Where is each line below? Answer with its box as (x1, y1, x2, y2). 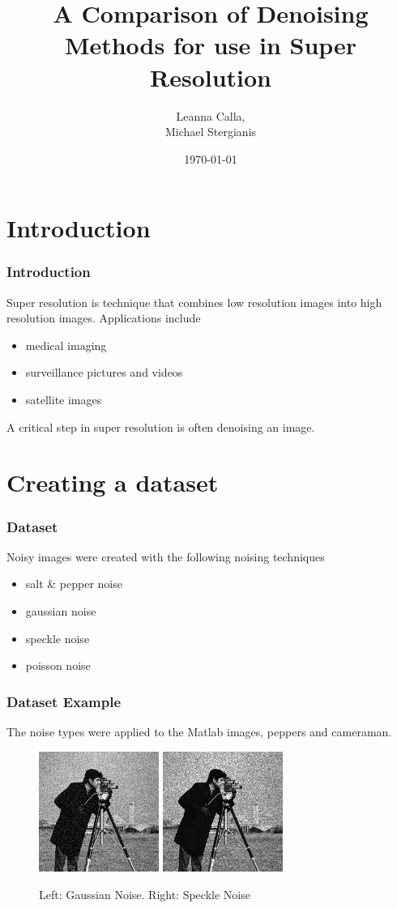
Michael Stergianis (164, 123, 257, 140)
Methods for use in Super (64, 28, 357, 62)
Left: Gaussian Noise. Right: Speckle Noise (39, 885, 250, 902)
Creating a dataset (6, 466, 219, 499)
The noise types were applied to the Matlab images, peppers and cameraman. (6, 723, 392, 740)
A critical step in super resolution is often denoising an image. (6, 418, 315, 435)
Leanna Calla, (176, 107, 245, 124)
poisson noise (25, 657, 91, 674)
